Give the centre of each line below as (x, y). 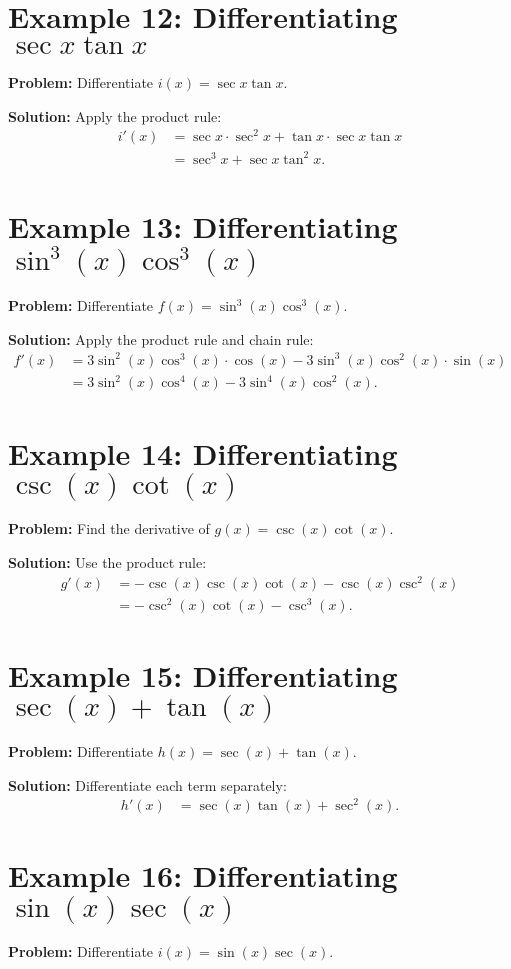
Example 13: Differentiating (203, 226)
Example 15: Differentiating (203, 675)
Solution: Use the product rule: (107, 562)
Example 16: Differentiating (203, 875)
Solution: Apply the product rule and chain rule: (161, 338)
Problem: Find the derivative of (109, 528)
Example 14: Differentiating (203, 452)
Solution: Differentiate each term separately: (147, 784)
